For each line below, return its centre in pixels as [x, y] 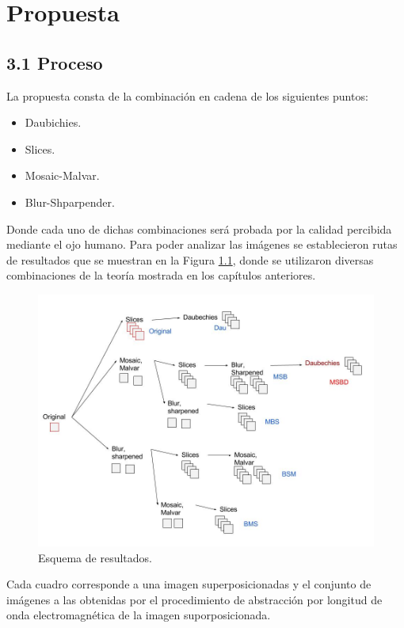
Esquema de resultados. [95, 557]
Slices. [40, 148]
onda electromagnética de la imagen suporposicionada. [139, 615]
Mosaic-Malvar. [62, 175]
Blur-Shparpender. [70, 202]
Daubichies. [53, 122]
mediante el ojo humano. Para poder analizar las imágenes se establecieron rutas [202, 244]
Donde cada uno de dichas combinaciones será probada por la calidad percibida [199, 228]
